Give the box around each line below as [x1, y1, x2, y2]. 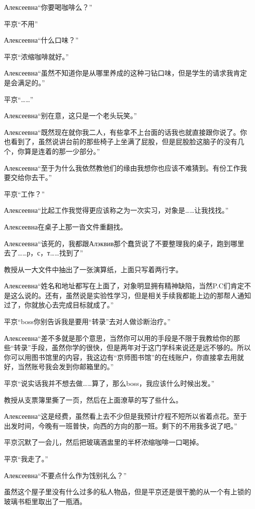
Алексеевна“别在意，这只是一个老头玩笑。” [4, 110, 137, 121]
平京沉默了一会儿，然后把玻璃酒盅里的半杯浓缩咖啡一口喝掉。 [4, 437, 203, 447]
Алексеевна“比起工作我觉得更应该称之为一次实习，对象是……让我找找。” [4, 205, 229, 215]
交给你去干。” [10, 172, 52, 182]
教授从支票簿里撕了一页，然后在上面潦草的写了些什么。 [4, 394, 182, 405]
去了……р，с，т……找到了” [4, 248, 83, 258]
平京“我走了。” [4, 454, 49, 463]
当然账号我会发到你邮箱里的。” [17, 361, 114, 372]
